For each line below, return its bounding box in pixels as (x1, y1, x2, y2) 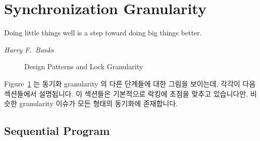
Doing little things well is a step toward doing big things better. (4, 27, 202, 38)
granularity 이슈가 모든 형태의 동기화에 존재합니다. (19, 98, 178, 109)
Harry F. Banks (4, 44, 54, 55)
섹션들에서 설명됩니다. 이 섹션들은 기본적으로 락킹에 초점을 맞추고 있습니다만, (4, 88, 248, 99)
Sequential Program (4, 123, 110, 138)
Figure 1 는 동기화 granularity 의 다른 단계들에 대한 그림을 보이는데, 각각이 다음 (4, 78, 256, 88)
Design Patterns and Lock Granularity (24, 61, 143, 72)
